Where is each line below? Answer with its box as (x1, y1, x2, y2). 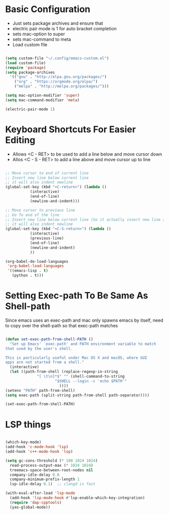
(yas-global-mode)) (10, 504, 51, 509)
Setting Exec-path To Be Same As (5, 290, 148, 302)
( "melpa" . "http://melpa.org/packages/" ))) (14, 84, 109, 89)
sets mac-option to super (12, 31, 65, 37)
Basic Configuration (5, 4, 91, 15)
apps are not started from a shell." (5, 360, 84, 365)
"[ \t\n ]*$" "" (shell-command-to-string (37, 374, 125, 379)
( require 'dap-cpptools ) (10, 500, 62, 505)
